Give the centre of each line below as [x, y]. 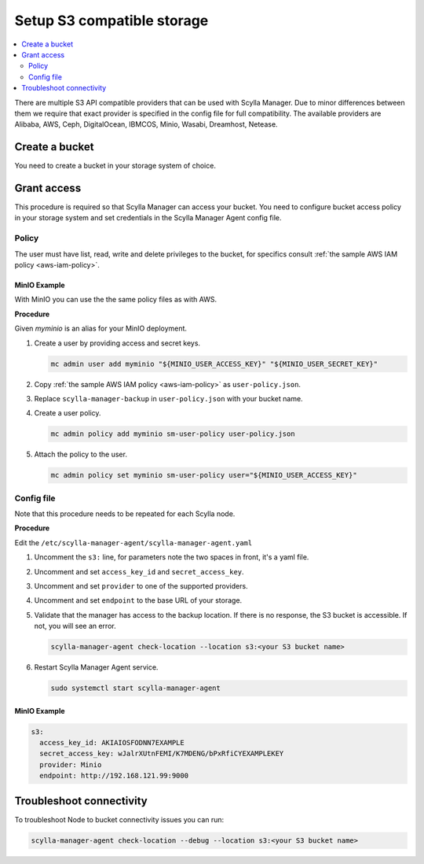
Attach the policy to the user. [80, 454]
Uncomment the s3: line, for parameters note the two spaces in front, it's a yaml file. [172, 557]
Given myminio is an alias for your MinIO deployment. [101, 329]
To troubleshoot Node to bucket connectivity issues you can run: [119, 819]
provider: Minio [71, 764]
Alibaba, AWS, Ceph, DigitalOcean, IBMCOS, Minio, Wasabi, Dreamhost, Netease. [146, 124]
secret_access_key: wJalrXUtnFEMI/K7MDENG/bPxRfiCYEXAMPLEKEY [162, 754]
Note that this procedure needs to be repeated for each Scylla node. [125, 514]
